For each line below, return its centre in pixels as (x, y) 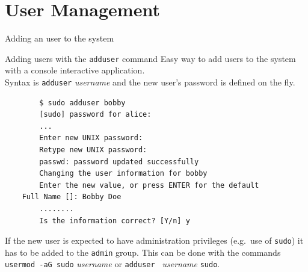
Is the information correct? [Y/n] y (115, 221)
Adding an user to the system (60, 38)
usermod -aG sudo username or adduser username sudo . (112, 264)
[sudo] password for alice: (95, 115)
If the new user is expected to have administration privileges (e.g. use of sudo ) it (154, 240)
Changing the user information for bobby (123, 174)
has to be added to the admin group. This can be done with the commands (143, 252)
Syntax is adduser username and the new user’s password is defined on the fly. (150, 82)
